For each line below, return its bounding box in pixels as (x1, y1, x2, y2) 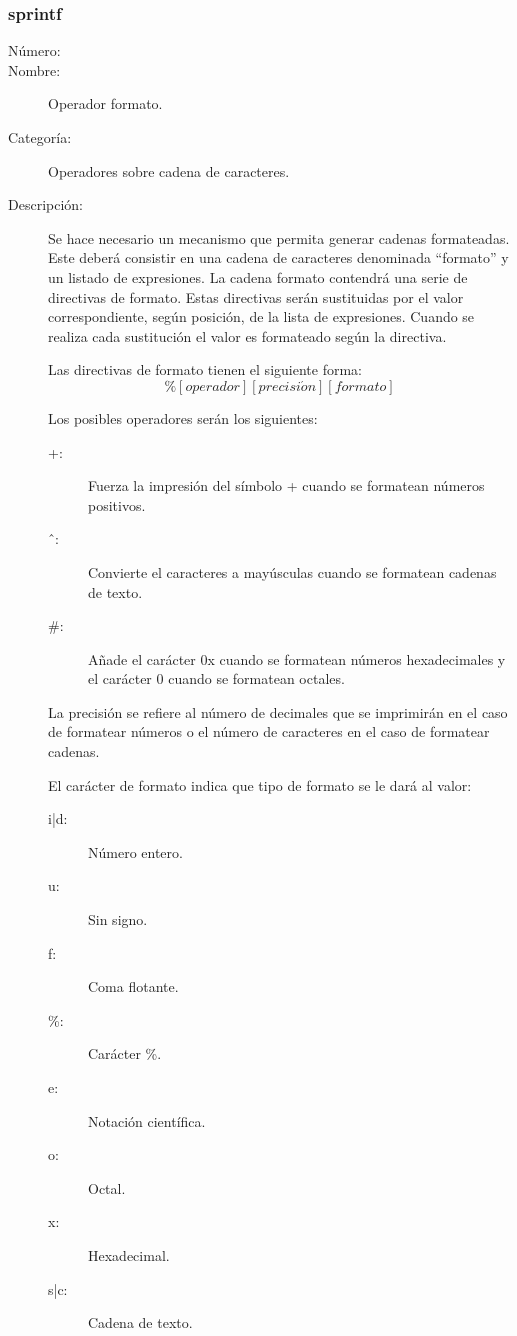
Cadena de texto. (88, 1312, 193, 1333)
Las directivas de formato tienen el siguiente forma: (48, 359, 362, 380)
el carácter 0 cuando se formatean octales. (88, 668, 345, 689)
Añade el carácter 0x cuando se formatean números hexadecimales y (88, 648, 506, 669)
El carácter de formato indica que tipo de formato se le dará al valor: (48, 774, 472, 795)
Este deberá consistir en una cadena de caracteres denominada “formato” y (48, 247, 509, 268)
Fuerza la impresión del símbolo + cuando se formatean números (88, 475, 485, 496)
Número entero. (88, 841, 183, 862)
